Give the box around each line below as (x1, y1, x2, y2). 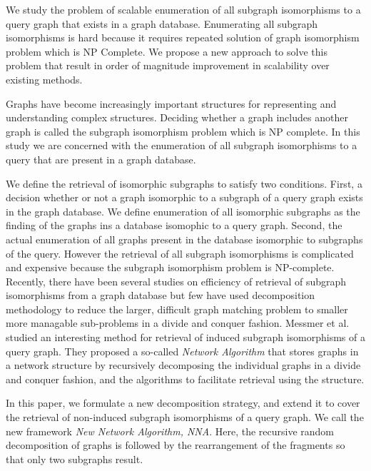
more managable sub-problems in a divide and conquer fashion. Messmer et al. (6, 315, 350, 330)
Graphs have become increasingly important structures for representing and (6, 96, 337, 111)
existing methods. (6, 71, 83, 86)
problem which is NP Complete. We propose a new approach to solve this (6, 44, 327, 59)
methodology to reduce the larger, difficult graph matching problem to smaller (6, 301, 348, 316)
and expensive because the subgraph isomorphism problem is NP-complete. (6, 260, 335, 275)
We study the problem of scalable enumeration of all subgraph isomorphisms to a (6, 2, 361, 16)
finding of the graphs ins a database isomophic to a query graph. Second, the (6, 218, 342, 233)
